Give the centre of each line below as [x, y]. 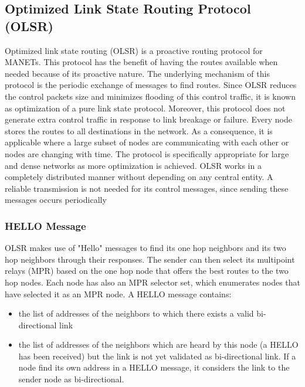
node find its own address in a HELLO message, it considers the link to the [154, 367]
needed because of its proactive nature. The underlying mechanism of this [137, 73]
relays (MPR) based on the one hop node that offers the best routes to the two [147, 271]
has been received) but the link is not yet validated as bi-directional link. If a [157, 356]
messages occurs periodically [56, 200]
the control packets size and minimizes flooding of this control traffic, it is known [150, 96]
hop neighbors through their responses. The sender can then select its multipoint [150, 259]
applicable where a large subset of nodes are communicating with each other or [147, 142]
